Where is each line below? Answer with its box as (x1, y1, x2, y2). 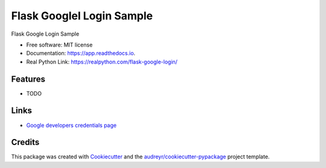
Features (11, 74, 45, 84)
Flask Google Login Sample (11, 30, 80, 37)
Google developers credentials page (26, 121, 117, 129)
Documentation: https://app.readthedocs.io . (26, 50, 136, 57)
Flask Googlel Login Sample (11, 9, 153, 22)
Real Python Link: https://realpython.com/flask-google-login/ (26, 58, 178, 65)
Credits (11, 137, 40, 147)
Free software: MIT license (26, 41, 93, 48)
